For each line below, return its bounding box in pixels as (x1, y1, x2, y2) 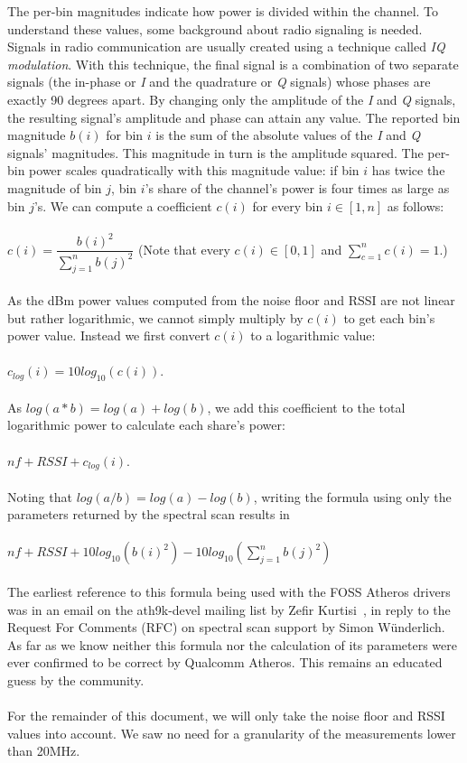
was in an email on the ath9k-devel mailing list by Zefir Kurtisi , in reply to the (7, 600, 451, 619)
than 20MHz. (7, 741, 80, 760)
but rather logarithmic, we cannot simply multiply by (7, 308, 304, 327)
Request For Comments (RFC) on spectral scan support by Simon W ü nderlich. (7, 618, 445, 637)
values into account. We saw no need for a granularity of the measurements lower (7, 723, 456, 742)
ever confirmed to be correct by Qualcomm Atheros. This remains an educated (7, 653, 443, 672)
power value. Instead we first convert (7, 326, 210, 345)
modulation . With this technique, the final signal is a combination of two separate (7, 54, 459, 73)
